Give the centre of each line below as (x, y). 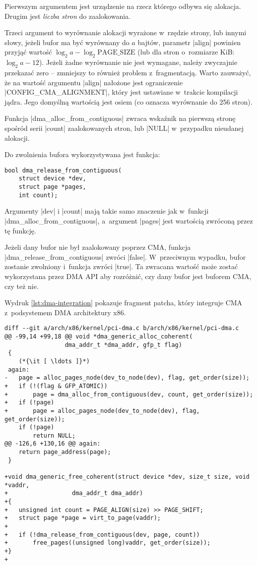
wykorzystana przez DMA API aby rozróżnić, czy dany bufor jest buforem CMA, (128, 276)
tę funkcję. (20, 230)
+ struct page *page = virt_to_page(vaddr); (83, 518)
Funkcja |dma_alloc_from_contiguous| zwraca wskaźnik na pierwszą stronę (120, 118)
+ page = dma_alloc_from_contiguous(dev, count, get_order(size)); (129, 394)
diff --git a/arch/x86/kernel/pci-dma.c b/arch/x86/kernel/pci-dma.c (122, 328)
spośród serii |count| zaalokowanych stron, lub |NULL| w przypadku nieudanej (124, 128)
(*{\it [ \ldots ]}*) (54, 361)
